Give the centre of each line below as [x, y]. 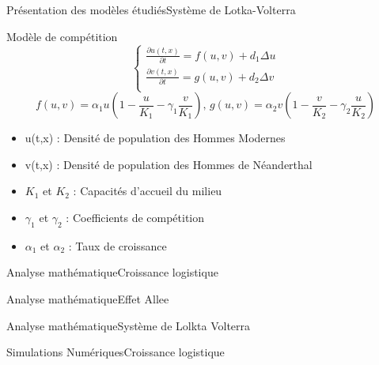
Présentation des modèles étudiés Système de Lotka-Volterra [151, 9]
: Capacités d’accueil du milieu [148, 191]
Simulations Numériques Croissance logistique [116, 352]
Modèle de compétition [62, 36]
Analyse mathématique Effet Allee [88, 298]
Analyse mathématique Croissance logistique [112, 272]
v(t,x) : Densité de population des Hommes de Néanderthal [169, 164]
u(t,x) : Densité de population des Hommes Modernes [155, 138]
